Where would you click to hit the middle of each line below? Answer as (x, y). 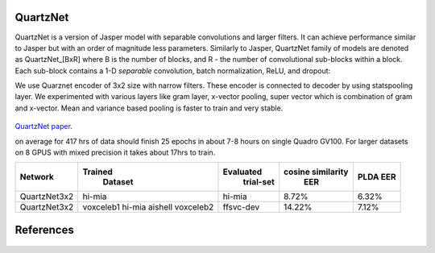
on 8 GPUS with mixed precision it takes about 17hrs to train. (115, 152)
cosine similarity (316, 172)
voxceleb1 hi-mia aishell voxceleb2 (148, 207)
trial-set (259, 182)
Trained (97, 172)
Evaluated (242, 172)
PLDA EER (377, 177)
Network (37, 177)
